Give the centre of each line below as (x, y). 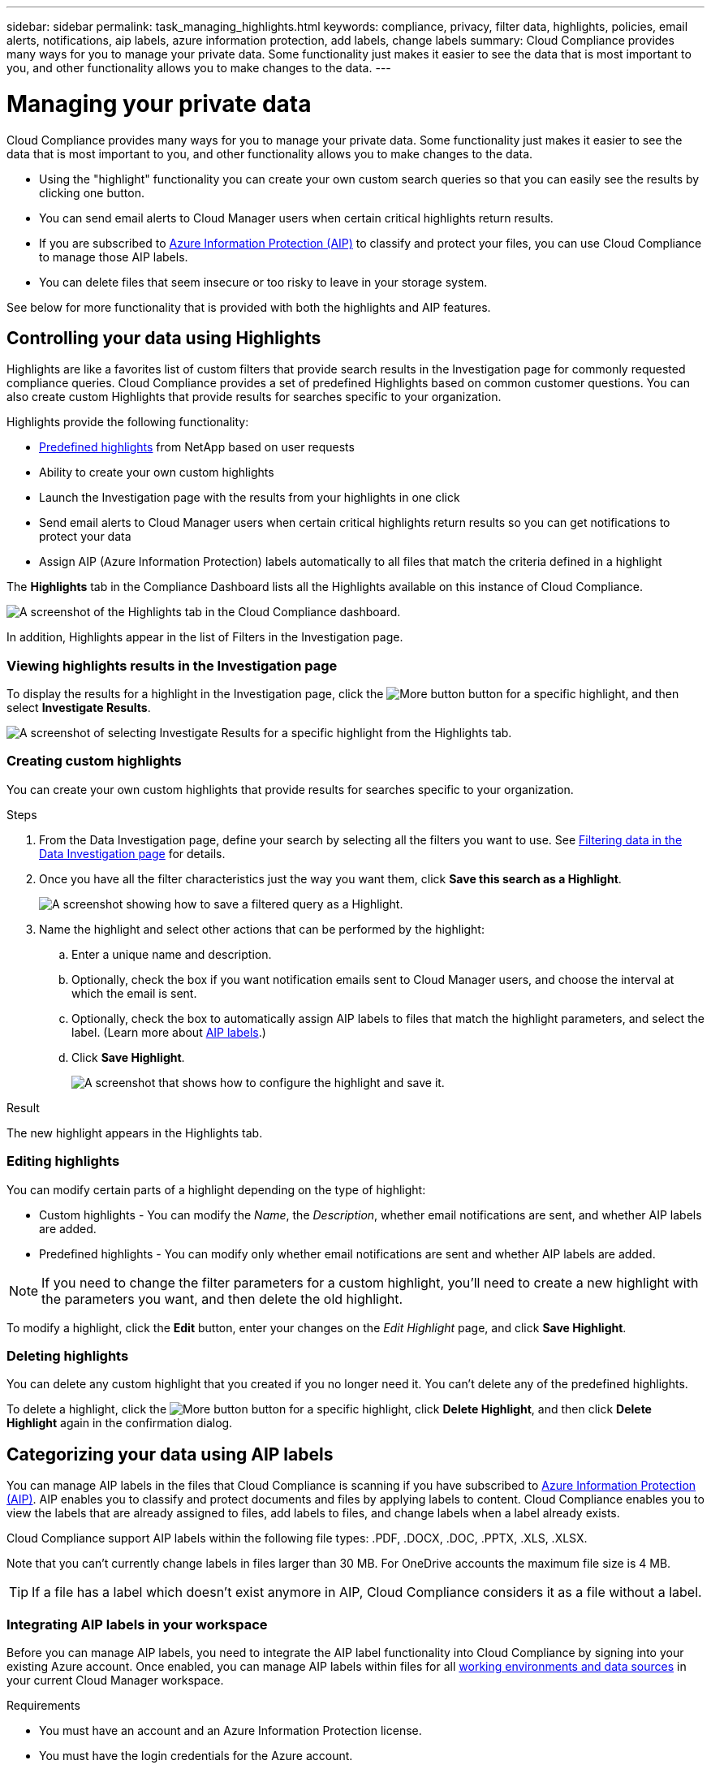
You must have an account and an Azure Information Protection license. (231, 1730)
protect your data (85, 537)
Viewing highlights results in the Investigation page (172, 665)
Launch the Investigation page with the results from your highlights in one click (250, 498)
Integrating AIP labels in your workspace (137, 1624)
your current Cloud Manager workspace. (115, 1680)
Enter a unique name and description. (172, 954)
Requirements (43, 1705)
